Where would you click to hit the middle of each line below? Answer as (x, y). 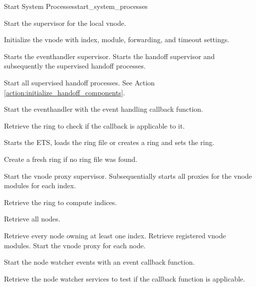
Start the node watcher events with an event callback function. (99, 262)
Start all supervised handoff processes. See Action (79, 82)
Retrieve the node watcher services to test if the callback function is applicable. (125, 278)
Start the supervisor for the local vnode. (65, 23)
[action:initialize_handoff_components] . (64, 92)
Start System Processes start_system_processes (76, 6)
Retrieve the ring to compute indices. (61, 202)
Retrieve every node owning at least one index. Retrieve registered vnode (115, 235)
